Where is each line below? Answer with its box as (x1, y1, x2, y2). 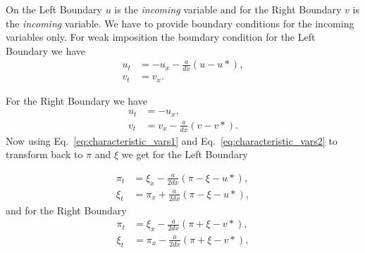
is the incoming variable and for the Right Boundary (114, 2, 342, 16)
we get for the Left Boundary (121, 147, 248, 162)
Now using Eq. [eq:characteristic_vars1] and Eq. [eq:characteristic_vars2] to (6, 133, 338, 148)
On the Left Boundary (6, 2, 102, 16)
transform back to (6, 147, 83, 162)
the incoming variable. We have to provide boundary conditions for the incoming (6, 15, 354, 30)
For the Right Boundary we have (6, 93, 147, 108)
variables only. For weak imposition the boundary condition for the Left (6, 30, 316, 44)
